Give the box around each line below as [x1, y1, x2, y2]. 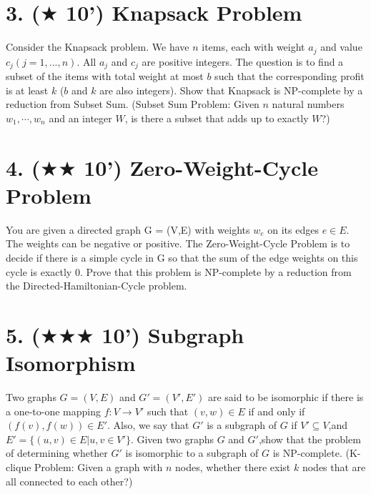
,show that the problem [258, 431, 361, 446]
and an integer [49, 110, 112, 125]
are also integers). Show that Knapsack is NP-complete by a [99, 82, 363, 97]
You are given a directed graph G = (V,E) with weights [6, 222, 250, 237]
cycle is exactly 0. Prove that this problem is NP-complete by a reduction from [6, 264, 352, 279]
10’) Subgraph [102, 320, 244, 349]
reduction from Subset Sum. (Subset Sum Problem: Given [6, 97, 259, 112]
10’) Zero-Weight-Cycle [84, 152, 319, 182]
